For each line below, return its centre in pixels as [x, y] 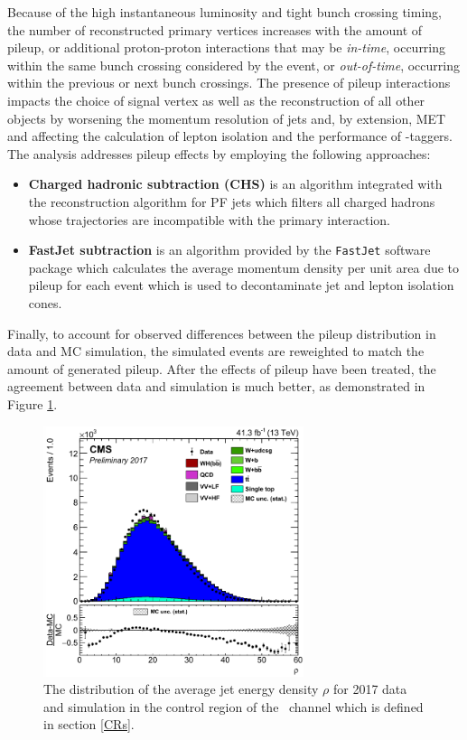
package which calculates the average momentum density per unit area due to [244, 267]
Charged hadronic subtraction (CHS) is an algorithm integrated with [235, 184]
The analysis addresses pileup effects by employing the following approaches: [219, 153]
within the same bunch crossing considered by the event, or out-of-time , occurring [233, 65]
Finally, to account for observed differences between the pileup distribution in [222, 333]
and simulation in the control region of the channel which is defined [233, 706]
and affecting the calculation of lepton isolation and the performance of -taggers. [230, 136]
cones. [45, 302]
